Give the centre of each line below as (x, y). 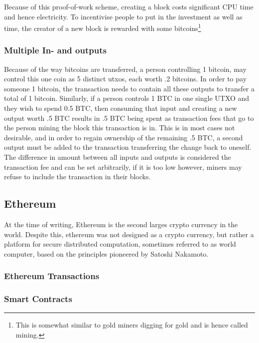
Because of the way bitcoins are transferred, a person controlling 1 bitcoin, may (125, 69)
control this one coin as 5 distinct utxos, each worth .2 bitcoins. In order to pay (126, 79)
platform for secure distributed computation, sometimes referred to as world (120, 244)
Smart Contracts (38, 299)
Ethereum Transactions (52, 276)
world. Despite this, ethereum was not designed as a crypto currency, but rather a (129, 234)
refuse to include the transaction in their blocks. (77, 176)
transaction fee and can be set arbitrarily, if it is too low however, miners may (123, 167)
